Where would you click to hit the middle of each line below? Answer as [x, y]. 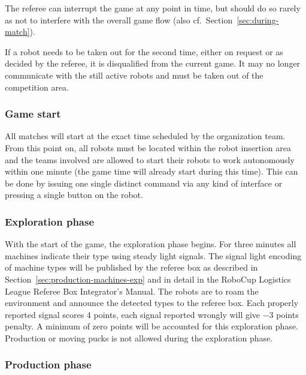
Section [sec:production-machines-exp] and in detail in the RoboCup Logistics [148, 279]
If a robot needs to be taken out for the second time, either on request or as [144, 51]
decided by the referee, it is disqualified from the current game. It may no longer [153, 63]
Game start [33, 114]
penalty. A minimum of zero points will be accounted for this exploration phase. [152, 326]
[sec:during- [258, 19]
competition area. [37, 87]
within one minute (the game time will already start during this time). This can [152, 171]
